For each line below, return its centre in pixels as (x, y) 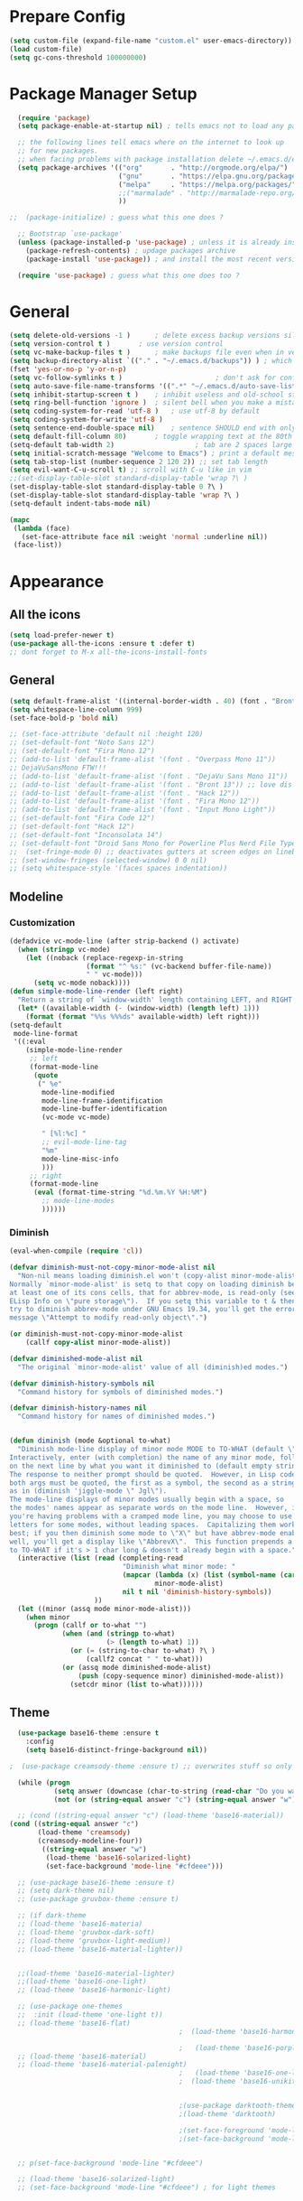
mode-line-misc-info (80, 1159)
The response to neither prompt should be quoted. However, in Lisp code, (155, 1474)
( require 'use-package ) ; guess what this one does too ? (129, 275)
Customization (42, 922)
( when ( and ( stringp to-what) (119, 1634)
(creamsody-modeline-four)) (90, 1841)
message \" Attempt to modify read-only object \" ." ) (108, 1318)
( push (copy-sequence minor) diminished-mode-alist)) (181, 1676)
